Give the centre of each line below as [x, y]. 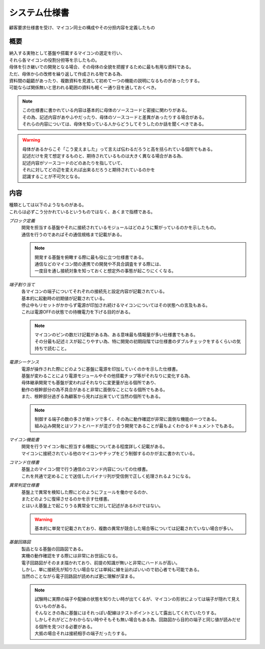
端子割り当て [22, 284]
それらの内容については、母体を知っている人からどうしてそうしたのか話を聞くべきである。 [114, 124]
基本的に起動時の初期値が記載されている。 [64, 298]
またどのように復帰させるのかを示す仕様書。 [66, 499]
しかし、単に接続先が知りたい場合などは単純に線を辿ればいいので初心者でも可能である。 [112, 569]
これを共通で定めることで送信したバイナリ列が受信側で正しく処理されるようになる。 [107, 476]
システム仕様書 [39, 13]
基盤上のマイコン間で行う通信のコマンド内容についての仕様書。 [86, 469]
